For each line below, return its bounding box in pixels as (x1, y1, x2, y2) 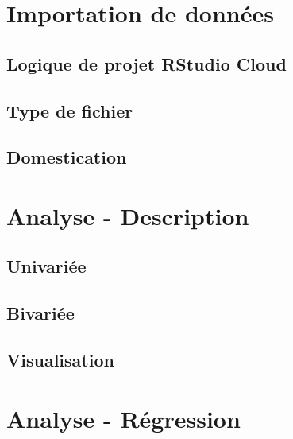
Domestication (6, 145, 127, 169)
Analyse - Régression (6, 402, 241, 434)
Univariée (6, 254, 87, 278)
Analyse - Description (6, 199, 249, 231)
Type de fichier (6, 98, 133, 122)
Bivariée (6, 301, 75, 325)
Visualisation (6, 348, 114, 372)
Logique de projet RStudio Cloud (6, 51, 287, 76)
